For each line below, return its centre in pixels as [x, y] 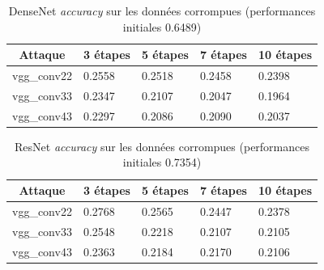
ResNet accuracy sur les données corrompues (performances [162, 146]
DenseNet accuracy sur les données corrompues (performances [162, 11]
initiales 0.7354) [162, 162]
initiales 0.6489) [162, 26]
